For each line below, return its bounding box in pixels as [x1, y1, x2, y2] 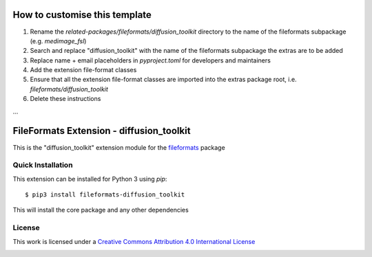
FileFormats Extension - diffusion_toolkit [12, 125, 191, 137]
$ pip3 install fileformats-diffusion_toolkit [25, 191, 185, 199]
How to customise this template [12, 9, 152, 21]
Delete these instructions [30, 95, 101, 103]
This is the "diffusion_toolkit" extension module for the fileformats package [12, 143, 225, 151]
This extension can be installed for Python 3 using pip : [12, 175, 167, 183]
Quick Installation [12, 160, 73, 170]
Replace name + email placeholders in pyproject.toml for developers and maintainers [30, 56, 271, 65]
